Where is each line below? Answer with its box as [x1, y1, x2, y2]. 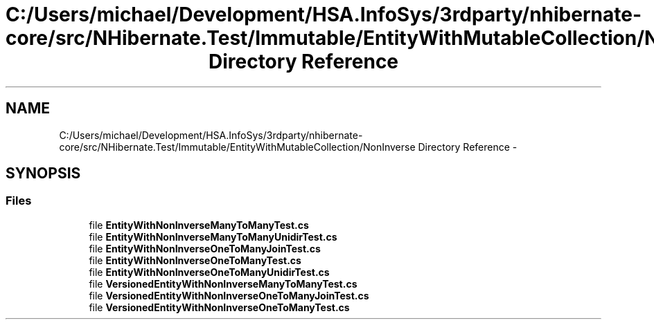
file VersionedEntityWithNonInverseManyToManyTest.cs [89, 277, 357, 290]
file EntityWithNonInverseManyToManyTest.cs [89, 219, 309, 231]
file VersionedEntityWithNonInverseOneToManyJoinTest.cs [89, 289, 369, 301]
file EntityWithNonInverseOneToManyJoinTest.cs [89, 242, 321, 254]
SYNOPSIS [6, 165, 81, 183]
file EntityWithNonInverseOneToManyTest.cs [89, 254, 301, 266]
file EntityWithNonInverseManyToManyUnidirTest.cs [89, 230, 337, 243]
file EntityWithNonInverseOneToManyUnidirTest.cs [89, 266, 330, 278]
